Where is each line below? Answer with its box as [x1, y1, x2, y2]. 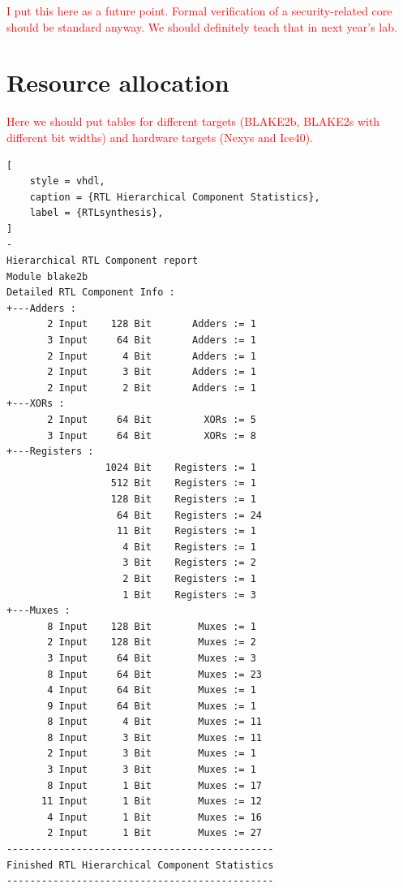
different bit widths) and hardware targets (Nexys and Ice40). [6, 128, 313, 145]
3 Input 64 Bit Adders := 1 [47, 334, 256, 347]
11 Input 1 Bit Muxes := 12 [41, 795, 262, 808]
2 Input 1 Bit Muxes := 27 [47, 827, 262, 839]
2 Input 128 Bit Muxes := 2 [47, 636, 256, 649]
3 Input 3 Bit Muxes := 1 [47, 764, 256, 776]
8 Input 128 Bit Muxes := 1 [47, 620, 256, 632]
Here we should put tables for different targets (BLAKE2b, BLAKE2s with [6, 113, 380, 130]
